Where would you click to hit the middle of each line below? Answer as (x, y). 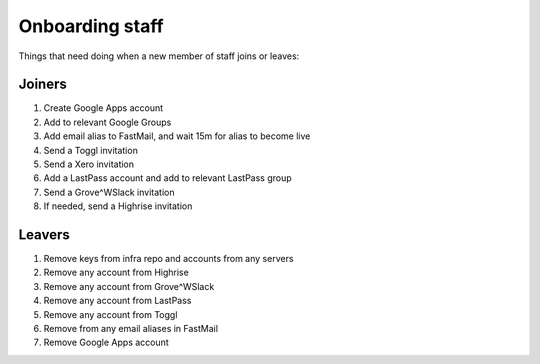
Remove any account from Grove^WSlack (129, 286)
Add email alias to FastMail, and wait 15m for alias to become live (177, 136)
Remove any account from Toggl (110, 314)
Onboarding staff (91, 26)
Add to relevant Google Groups (107, 122)
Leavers (44, 234)
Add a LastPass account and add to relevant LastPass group (167, 178)
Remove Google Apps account (106, 342)
